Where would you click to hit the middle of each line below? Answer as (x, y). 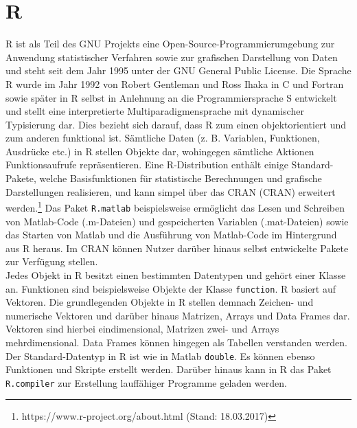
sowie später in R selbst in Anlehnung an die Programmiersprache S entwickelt (171, 97)
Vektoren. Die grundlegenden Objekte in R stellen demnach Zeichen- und (160, 302)
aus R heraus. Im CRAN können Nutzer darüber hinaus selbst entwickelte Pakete (177, 248)
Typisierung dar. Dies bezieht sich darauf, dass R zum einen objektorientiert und (176, 124)
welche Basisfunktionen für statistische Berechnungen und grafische (181, 178)
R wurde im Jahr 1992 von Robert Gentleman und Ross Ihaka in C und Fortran (175, 83)
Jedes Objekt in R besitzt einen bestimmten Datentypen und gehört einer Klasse (176, 274)
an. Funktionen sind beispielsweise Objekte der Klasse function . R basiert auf (171, 288)
